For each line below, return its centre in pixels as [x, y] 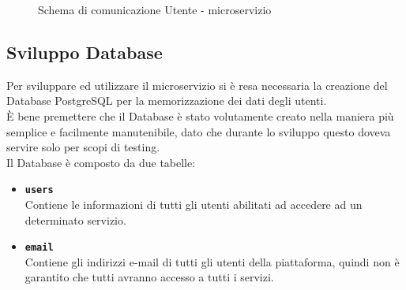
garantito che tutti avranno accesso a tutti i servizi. [149, 277]
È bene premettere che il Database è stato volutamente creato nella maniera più [200, 115]
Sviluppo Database [85, 52]
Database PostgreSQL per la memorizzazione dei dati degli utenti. [167, 100]
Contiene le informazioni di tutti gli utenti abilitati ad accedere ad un [194, 204]
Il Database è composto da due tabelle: [101, 162]
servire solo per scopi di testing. [83, 147]
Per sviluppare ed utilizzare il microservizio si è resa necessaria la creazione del [197, 85]
